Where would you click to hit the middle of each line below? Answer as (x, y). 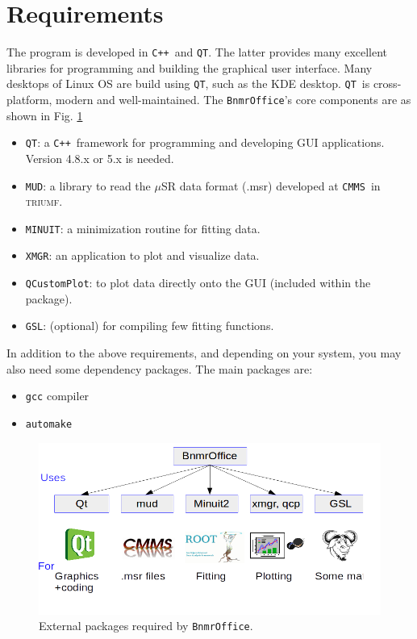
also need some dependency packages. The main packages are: (160, 368)
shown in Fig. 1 (45, 115)
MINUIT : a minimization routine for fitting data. (143, 228)
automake (49, 424)
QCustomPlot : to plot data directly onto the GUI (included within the (198, 283)
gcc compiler (57, 396)
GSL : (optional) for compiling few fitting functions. (150, 326)
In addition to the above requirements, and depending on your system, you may (204, 353)
